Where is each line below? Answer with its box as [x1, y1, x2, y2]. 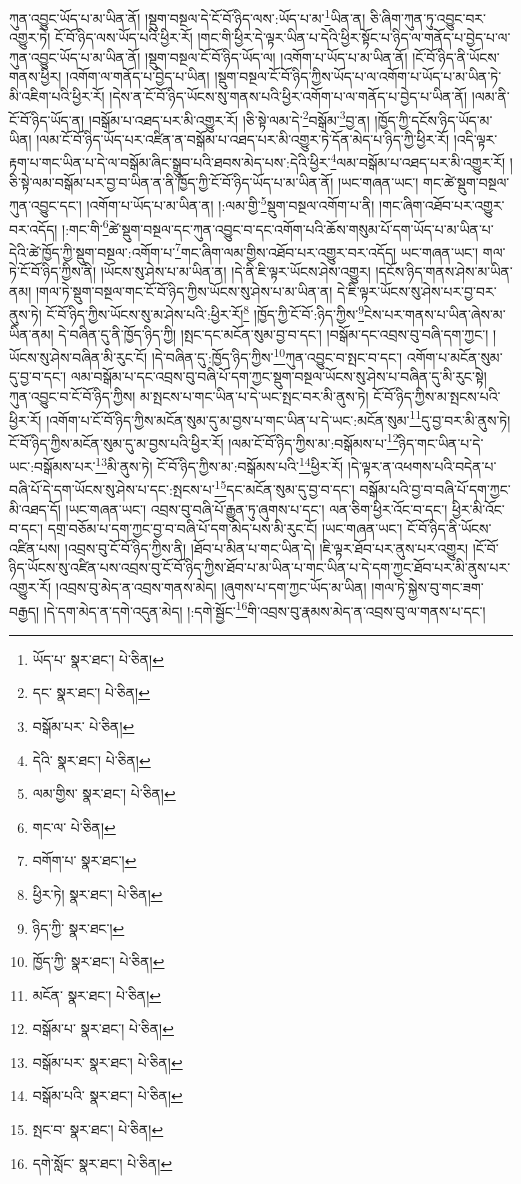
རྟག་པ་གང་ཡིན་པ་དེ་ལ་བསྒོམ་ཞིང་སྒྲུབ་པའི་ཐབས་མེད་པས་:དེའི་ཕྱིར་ [9, 152, 331, 173]
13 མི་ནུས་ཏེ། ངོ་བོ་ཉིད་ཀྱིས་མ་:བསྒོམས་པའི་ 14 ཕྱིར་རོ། [95, 453, 344, 476]
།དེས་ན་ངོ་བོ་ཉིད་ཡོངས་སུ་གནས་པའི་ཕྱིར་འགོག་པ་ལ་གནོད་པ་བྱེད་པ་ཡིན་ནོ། [109, 86, 468, 107]
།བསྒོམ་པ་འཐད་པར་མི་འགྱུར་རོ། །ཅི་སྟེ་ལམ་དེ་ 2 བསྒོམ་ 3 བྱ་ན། [88, 106, 370, 130]
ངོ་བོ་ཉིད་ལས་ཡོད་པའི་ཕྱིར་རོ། [55, 27, 193, 48]
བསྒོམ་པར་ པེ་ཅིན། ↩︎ [32, 715, 135, 736]
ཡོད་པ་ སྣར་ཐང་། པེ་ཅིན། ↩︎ [32, 648, 164, 669]
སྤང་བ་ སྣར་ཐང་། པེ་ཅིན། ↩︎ [32, 1119, 164, 1140]
